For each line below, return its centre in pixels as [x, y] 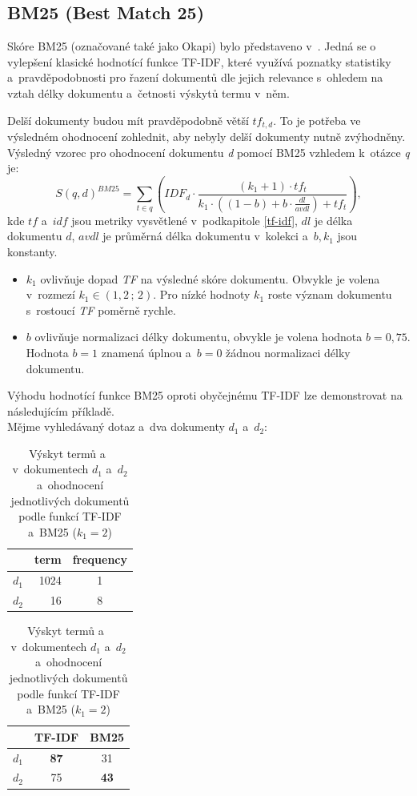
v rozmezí [50, 294]
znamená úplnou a [146, 352]
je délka [333, 220]
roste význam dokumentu [330, 294]
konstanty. [32, 251]
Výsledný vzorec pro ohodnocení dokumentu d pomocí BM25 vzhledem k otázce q [208, 152]
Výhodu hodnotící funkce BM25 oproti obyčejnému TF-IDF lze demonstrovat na [205, 395]
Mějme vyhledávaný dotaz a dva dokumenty [116, 426]
